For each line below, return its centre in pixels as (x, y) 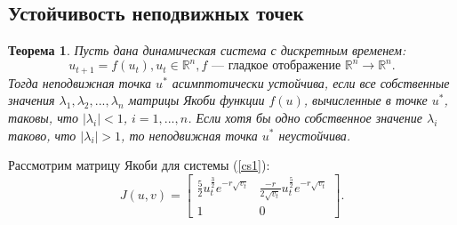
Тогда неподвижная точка (80, 82)
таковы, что (43, 117)
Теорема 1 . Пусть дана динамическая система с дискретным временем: (207, 50)
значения (32, 100)
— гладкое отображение (277, 66)
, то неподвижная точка (189, 135)
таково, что (42, 135)
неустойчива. (315, 135)
